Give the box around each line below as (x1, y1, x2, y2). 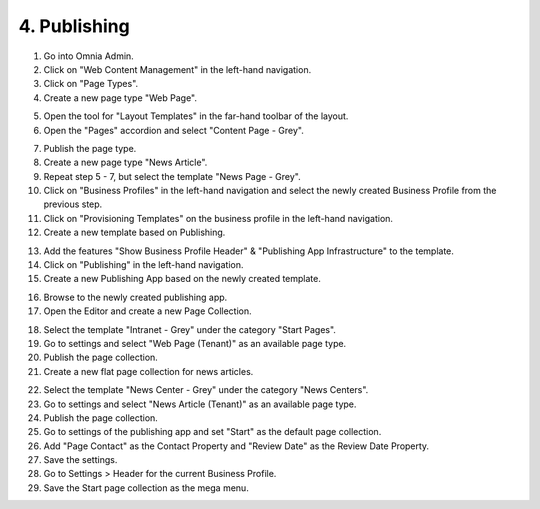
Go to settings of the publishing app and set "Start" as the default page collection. (43, 426, 382, 438)
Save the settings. (43, 454, 118, 466)
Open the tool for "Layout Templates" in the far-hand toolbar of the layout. (43, 110, 349, 122)
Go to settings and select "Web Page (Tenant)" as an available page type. (43, 337, 347, 349)
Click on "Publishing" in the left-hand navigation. (43, 259, 244, 271)
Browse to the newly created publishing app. (43, 291, 228, 303)
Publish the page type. (43, 142, 137, 154)
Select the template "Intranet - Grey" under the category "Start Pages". (43, 323, 337, 335)
